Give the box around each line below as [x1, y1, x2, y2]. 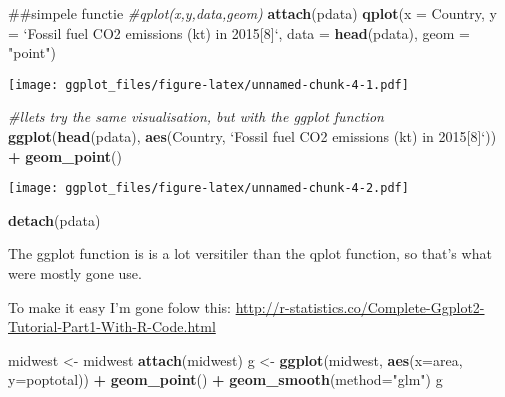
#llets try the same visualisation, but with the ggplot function [8, 106, 384, 127]
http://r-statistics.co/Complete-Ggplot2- [235, 296, 485, 317]
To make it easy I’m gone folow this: [8, 296, 231, 317]
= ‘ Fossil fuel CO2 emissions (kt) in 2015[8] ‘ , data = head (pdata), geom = [8, 22, 470, 43]
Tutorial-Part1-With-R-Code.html [8, 316, 216, 337]
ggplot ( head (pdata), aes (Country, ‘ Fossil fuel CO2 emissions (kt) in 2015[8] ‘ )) [8, 126, 497, 147]
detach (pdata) [8, 209, 101, 230]
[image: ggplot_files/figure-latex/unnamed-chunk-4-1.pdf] [8, 77, 409, 92]
